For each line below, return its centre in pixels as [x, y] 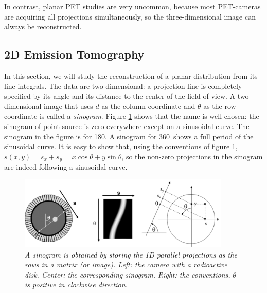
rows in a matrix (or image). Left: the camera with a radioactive [126, 264]
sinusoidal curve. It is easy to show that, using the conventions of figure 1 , [121, 146]
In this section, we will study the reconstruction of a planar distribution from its [131, 75]
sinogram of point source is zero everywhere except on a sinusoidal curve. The [127, 126]
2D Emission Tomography [74, 54]
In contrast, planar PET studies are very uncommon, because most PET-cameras [132, 6]
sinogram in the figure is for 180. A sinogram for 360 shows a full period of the [129, 136]
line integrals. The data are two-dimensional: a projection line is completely [123, 86]
